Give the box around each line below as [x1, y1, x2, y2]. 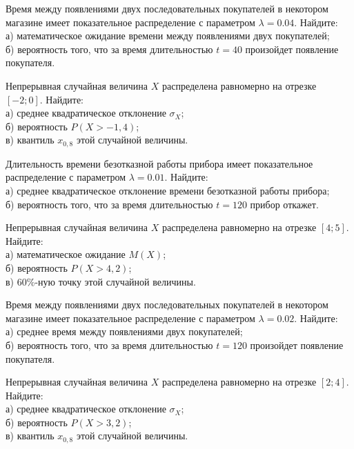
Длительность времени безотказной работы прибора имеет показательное [6, 156, 313, 170]
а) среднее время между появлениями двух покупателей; [6, 324, 243, 339]
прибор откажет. [250, 197, 319, 211]
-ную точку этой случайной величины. [35, 274, 196, 288]
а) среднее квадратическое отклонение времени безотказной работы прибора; [6, 183, 330, 197]
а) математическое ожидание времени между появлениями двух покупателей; [6, 28, 330, 43]
